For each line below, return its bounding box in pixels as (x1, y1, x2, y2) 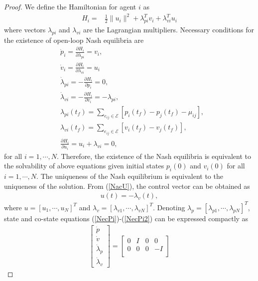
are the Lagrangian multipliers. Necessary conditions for (83, 24, 254, 34)
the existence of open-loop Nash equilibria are (4, 34, 144, 45)
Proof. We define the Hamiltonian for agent (4, 1, 136, 11)
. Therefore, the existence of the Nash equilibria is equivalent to (56, 150, 251, 161)
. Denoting (153, 202, 185, 212)
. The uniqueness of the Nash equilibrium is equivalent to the (36, 171, 223, 181)
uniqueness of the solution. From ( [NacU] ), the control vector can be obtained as (4, 180, 250, 191)
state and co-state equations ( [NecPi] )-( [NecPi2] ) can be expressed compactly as (4, 213, 249, 223)
